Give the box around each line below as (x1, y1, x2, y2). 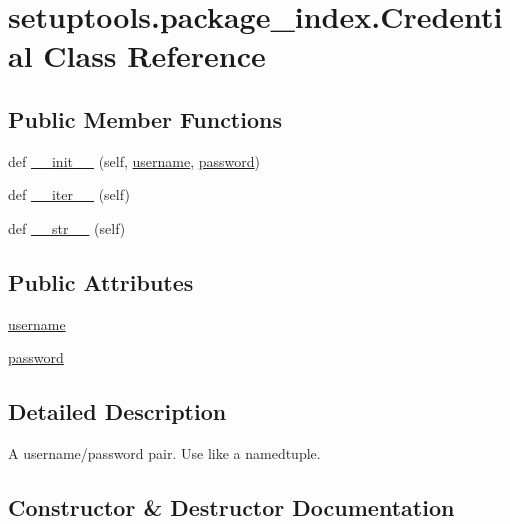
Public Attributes (8, 266, 194, 297)
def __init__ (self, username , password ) (8, 150, 261, 171)
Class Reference (43, 35, 266, 76)
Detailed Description (8, 396, 227, 427)
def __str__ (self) (8, 217, 126, 238)
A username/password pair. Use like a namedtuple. (8, 443, 321, 464)
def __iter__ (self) (8, 184, 130, 205)
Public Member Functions (8, 103, 282, 134)
